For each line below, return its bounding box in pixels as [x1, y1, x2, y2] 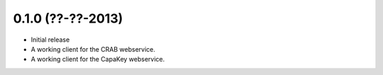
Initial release [30, 35, 70, 44]
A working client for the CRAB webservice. [30, 45, 156, 53]
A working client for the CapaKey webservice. [30, 55, 165, 64]
